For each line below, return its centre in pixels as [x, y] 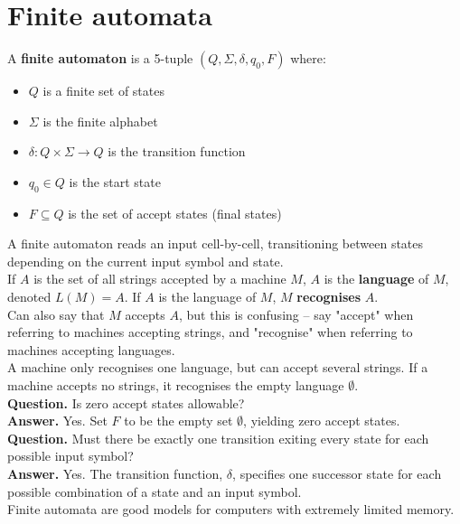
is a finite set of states [103, 91]
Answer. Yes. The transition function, [115, 474]
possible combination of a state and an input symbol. [155, 491]
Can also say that [56, 314]
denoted [29, 297]
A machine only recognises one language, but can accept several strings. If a [218, 367]
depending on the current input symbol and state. [146, 261]
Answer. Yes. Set [57, 421]
